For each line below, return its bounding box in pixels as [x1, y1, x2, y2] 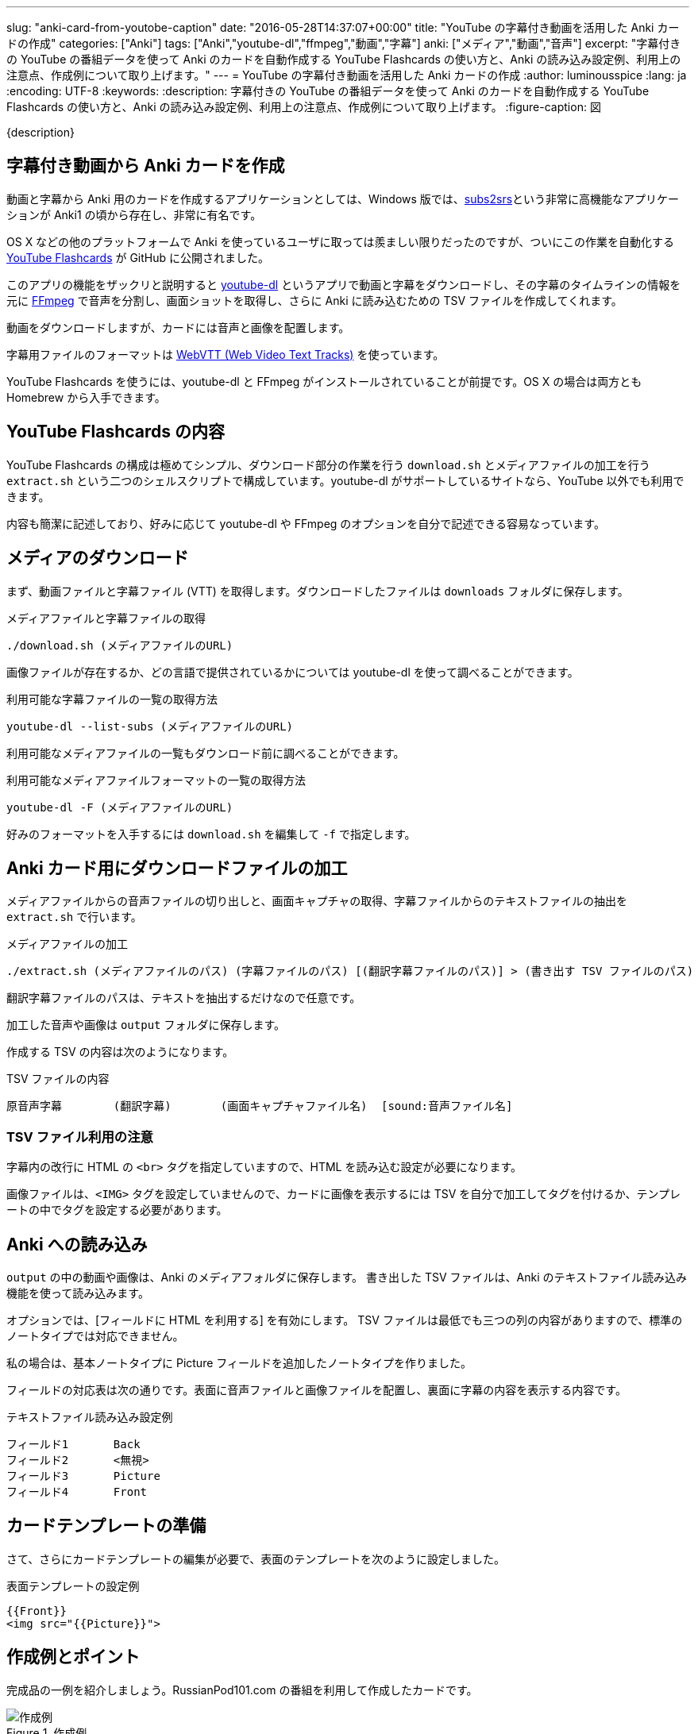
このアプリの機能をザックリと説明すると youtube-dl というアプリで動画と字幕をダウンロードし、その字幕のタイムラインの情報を [6, 277, 681, 291]
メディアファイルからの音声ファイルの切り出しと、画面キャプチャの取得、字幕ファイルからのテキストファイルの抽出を [6, 894, 627, 908]
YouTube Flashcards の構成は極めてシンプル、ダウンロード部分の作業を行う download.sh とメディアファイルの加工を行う [6, 457, 650, 472]
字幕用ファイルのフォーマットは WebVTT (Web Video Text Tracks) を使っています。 [6, 347, 445, 361]
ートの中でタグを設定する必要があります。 [6, 1203, 228, 1217]
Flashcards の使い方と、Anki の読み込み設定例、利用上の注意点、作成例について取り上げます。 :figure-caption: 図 [6, 100, 601, 114]
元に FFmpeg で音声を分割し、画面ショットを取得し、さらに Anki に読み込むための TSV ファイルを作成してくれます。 [6, 293, 623, 307]
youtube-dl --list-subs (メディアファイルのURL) [6, 719, 294, 733]
